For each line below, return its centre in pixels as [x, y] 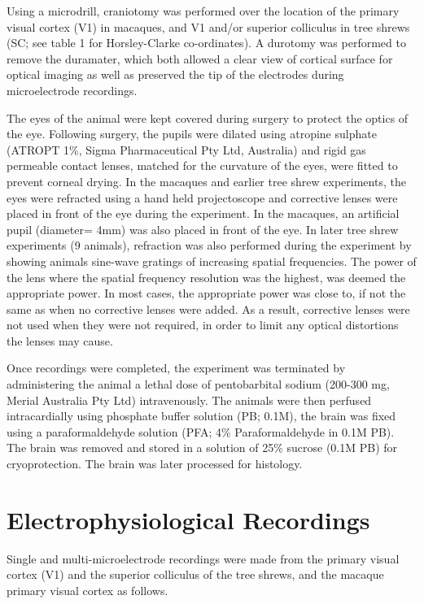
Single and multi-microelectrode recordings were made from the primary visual [203, 558]
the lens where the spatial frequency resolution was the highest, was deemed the [206, 277]
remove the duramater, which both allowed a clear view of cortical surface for [200, 58]
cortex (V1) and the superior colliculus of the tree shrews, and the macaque [195, 574]
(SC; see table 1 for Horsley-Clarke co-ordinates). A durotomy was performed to [206, 43]
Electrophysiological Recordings [188, 519]
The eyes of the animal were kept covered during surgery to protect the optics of [208, 117]
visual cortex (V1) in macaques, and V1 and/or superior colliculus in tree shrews [208, 26]
